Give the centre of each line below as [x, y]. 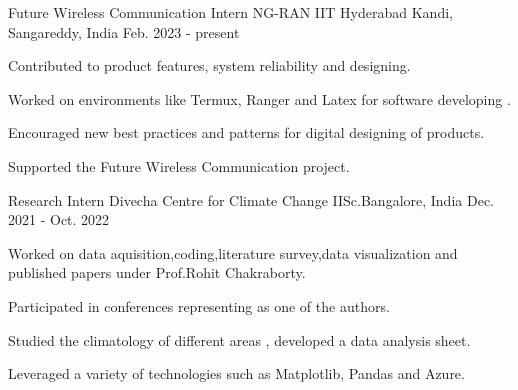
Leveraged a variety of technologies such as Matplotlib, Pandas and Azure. [236, 373]
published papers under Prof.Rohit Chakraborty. [157, 272]
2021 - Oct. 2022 [59, 219]
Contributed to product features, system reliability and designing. [209, 65]
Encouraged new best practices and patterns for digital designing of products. [246, 132]
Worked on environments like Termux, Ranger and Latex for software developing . [259, 98]
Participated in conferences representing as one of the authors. [199, 305]
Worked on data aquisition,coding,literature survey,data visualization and [233, 252]
